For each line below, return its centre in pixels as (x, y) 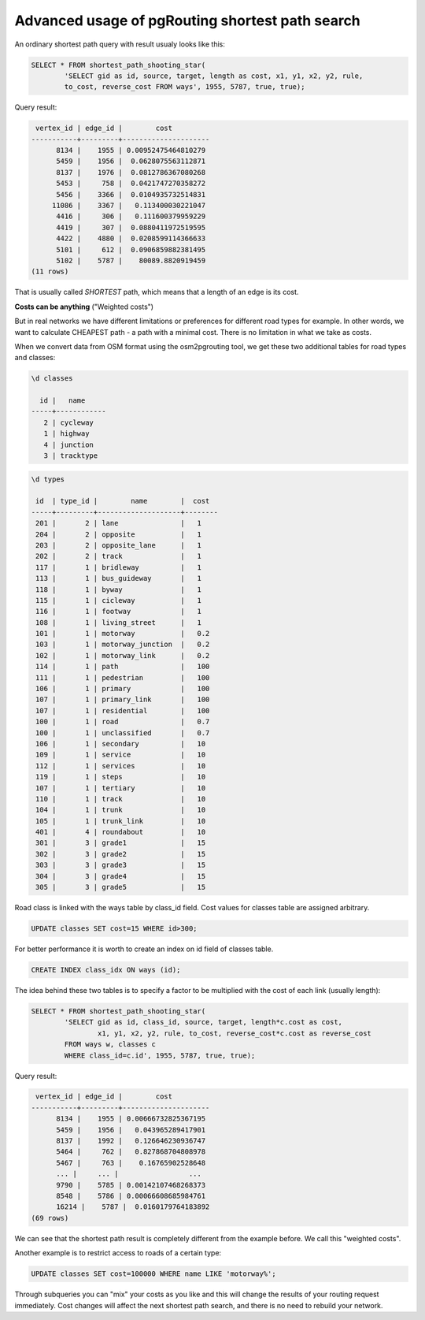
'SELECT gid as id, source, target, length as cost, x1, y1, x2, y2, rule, (214, 76)
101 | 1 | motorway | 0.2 (123, 634)
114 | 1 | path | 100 (123, 667)
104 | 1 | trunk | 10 (121, 810)
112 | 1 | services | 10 (121, 766)
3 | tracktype (71, 456)
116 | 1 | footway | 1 (119, 612)
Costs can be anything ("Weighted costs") (84, 307)
